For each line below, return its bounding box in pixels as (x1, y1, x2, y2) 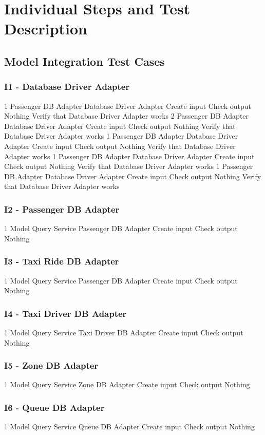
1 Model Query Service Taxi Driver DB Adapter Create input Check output (4, 327, 243, 337)
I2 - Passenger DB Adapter (4, 202, 120, 215)
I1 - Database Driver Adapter (4, 80, 130, 93)
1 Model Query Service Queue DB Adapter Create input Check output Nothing (4, 421, 255, 432)
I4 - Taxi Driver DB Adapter (4, 307, 127, 319)
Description (4, 18, 88, 39)
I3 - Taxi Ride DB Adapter (4, 255, 119, 268)
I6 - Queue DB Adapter (4, 401, 105, 413)
